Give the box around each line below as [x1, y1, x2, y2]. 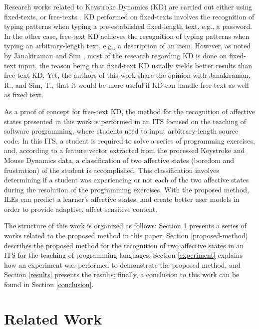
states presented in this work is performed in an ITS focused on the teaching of [4, 116, 247, 126]
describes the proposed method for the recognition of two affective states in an [4, 240, 244, 250]
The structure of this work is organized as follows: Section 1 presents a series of [4, 220, 247, 231]
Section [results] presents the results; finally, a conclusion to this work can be [4, 269, 240, 280]
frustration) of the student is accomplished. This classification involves [4, 164, 219, 175]
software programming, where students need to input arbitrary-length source [4, 126, 239, 136]
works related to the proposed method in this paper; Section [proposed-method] [4, 230, 248, 241]
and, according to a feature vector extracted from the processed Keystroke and [4, 145, 245, 156]
